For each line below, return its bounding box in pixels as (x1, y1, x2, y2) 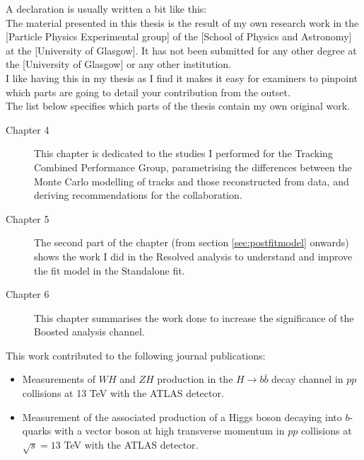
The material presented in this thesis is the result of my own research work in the (6, 15, 359, 30)
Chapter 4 (6, 122, 49, 137)
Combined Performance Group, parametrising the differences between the (34, 159, 352, 174)
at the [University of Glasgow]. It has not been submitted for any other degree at (6, 42, 357, 57)
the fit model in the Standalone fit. (34, 263, 185, 277)
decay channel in (271, 372, 344, 386)
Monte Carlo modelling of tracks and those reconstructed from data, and (34, 173, 349, 188)
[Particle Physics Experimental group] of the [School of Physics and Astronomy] (6, 29, 352, 44)
